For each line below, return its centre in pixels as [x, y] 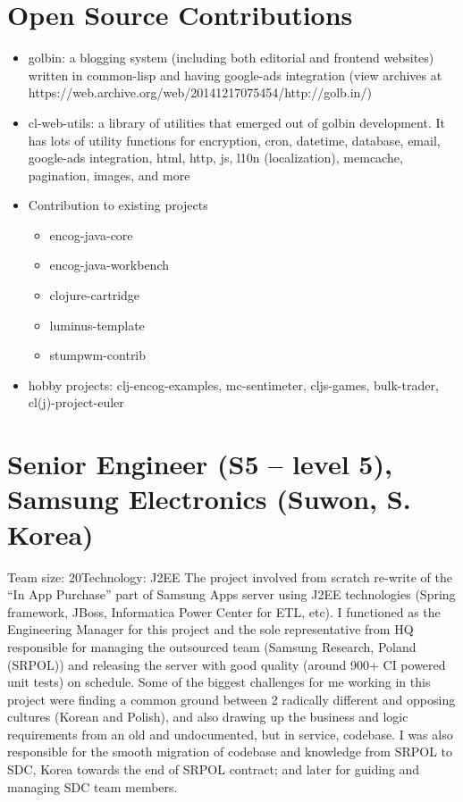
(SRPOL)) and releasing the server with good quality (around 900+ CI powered [227, 664]
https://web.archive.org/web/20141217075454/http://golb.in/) [200, 92]
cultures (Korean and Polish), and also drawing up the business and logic [208, 717]
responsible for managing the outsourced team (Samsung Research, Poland [212, 646]
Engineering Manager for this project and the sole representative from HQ [210, 629]
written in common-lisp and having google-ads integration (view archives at [235, 75]
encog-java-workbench [109, 265]
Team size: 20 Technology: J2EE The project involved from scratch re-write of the [230, 576]
